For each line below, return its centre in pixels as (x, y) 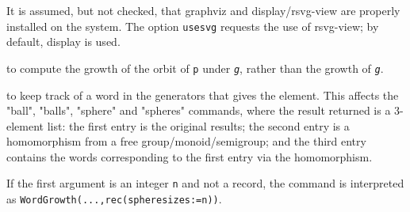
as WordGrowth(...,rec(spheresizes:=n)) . (114, 199)
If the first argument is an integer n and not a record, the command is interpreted (205, 183)
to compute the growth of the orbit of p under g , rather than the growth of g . (195, 68)
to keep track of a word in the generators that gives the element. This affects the (203, 95)
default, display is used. (63, 42)
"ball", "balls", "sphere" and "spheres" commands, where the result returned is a (199, 110)
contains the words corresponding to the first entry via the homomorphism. (190, 156)
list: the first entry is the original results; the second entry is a (198, 125)
